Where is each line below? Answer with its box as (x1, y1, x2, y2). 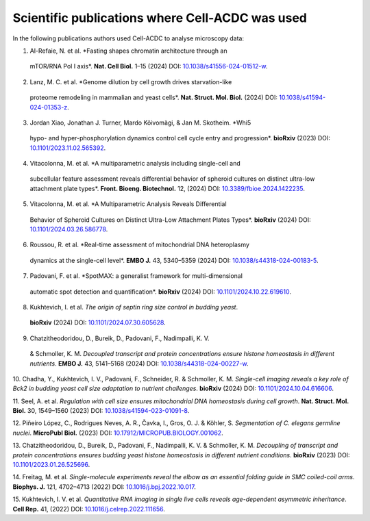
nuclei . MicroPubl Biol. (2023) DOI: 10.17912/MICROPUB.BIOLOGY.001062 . (12, 429, 223, 437)
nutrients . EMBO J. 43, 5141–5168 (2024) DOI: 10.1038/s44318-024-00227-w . (29, 359, 249, 368)
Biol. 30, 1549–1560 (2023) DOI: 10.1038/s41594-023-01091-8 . (12, 407, 190, 415)
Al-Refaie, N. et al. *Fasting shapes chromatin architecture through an (29, 47, 227, 55)
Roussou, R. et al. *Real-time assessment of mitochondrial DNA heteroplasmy (29, 240, 250, 249)
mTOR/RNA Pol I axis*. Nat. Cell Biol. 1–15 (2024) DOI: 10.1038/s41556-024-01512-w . (29, 62, 268, 71)
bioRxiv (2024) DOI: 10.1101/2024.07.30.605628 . (29, 318, 166, 327)
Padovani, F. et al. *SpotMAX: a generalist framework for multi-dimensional (29, 272, 243, 280)
